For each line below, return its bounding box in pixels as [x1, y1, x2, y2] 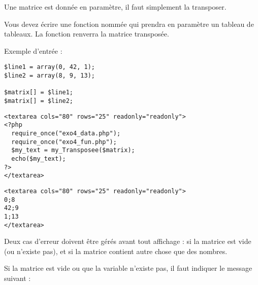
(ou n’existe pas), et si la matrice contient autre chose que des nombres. [4, 245, 228, 256]
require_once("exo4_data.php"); [11, 129, 121, 137]
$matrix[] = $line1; [4, 89, 74, 96]
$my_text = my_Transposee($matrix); [11, 147, 135, 154]
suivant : [4, 272, 31, 283]
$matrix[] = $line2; [4, 97, 74, 104]
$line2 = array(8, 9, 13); [4, 72, 95, 80]
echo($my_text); [11, 155, 66, 162]
